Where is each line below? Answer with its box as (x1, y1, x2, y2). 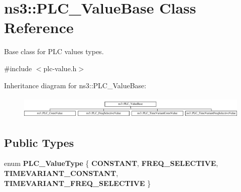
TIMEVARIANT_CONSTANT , (4, 167, 118, 178)
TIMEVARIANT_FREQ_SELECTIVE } (4, 177, 151, 188)
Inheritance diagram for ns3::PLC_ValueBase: (4, 80, 147, 90)
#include (4, 63, 32, 73)
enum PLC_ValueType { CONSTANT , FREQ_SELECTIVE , (4, 158, 218, 168)
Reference (4, 17, 74, 38)
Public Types (4, 134, 74, 150)
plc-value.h (43, 63, 77, 73)
